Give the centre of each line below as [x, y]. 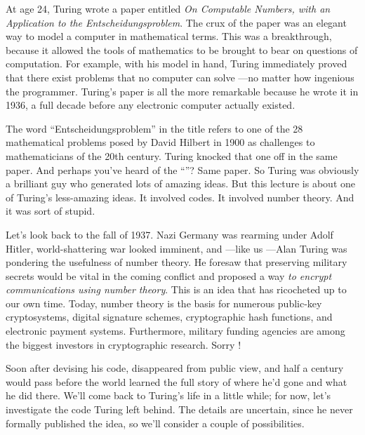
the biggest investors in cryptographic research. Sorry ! [124, 344]
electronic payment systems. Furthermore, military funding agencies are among [175, 331]
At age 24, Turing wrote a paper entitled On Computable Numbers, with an [168, 8]
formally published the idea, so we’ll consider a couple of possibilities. [155, 423]
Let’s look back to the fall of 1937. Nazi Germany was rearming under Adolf [170, 234]
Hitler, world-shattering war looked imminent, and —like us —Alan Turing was [177, 248]
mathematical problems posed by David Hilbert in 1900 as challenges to [160, 142]
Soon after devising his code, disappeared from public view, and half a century [175, 368]
